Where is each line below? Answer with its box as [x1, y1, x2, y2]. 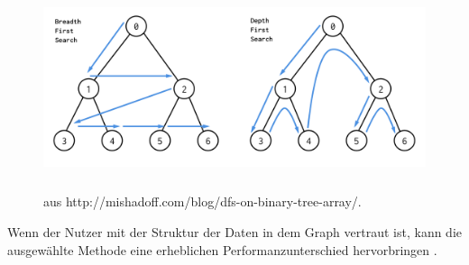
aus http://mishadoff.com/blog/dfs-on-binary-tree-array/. [43, 192, 362, 211]
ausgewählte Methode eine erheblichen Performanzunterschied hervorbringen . [7, 240, 437, 259]
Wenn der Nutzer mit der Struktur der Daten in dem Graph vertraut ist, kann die [7, 222, 462, 241]
